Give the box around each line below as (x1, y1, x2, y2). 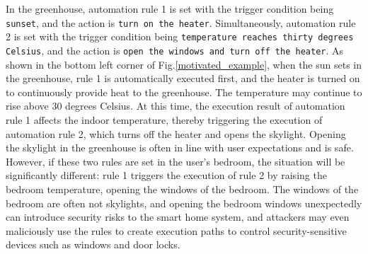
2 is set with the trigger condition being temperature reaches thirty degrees (6, 29, 354, 44)
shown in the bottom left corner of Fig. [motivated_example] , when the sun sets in (6, 57, 362, 71)
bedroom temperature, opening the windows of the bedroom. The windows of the (6, 181, 359, 196)
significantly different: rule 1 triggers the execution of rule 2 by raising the (6, 168, 327, 183)
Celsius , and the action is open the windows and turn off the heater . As (6, 42, 344, 57)
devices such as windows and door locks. (6, 237, 180, 252)
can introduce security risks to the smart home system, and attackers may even (6, 209, 350, 224)
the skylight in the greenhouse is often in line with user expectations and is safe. (6, 140, 354, 155)
